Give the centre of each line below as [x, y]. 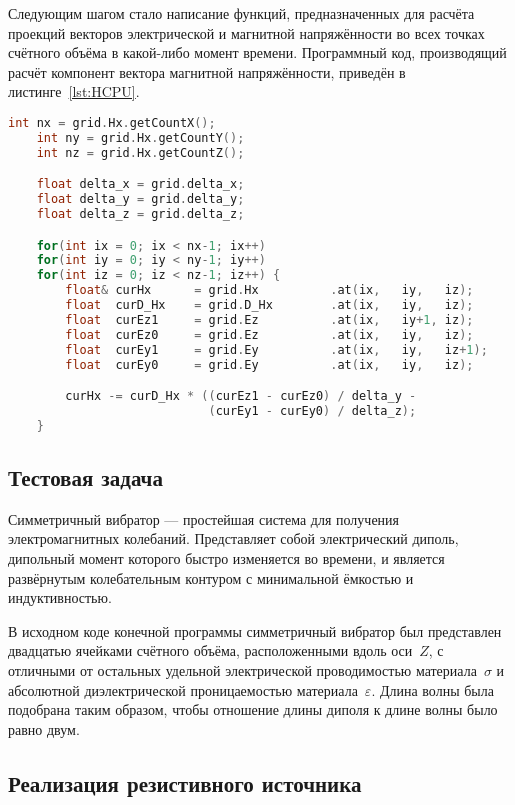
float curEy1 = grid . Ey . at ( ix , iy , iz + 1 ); [276, 349]
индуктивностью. [60, 597]
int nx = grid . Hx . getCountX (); [112, 122]
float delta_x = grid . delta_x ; [140, 184]
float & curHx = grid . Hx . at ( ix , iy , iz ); [269, 290]
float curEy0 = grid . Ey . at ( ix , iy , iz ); [269, 364]
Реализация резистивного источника [185, 782]
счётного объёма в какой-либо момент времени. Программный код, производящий [257, 52]
